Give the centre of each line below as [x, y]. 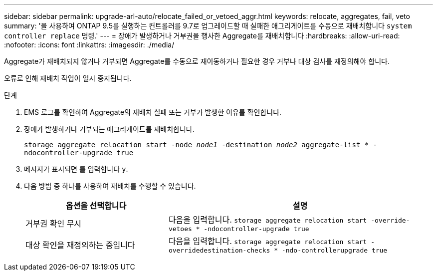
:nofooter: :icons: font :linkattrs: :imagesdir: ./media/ [89, 45]
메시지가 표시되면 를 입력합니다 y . [76, 169]
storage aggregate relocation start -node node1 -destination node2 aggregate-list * [197, 145]
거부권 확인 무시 [54, 223]
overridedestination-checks [219, 250]
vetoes [180, 229]
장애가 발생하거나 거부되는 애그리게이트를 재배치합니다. [109, 129]
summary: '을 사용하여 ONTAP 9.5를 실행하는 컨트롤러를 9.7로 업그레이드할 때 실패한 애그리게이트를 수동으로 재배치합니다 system [208, 26]
